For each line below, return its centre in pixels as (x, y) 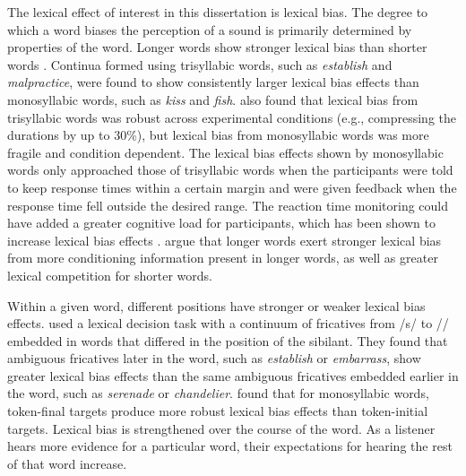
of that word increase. (67, 463)
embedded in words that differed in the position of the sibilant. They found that (228, 340)
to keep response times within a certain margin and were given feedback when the (232, 187)
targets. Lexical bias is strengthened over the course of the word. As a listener (221, 428)
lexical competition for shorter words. (110, 275)
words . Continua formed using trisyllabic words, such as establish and (200, 64)
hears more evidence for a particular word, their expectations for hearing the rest (230, 446)
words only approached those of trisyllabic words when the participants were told (230, 170)
